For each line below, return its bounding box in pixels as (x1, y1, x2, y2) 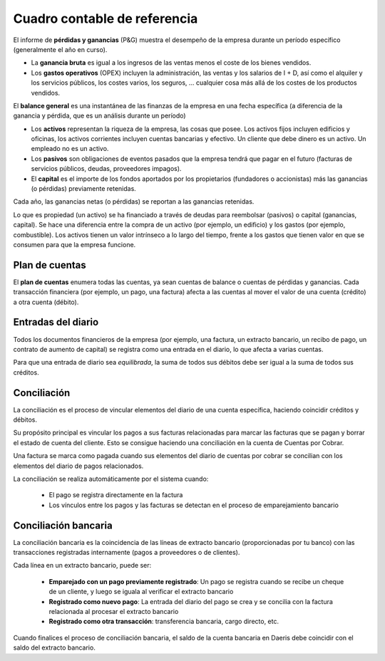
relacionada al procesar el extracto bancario (48, 608, 179, 616)
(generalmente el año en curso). (13, 45, 108, 53)
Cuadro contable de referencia (13, 11, 198, 26)
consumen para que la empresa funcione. (13, 240, 136, 249)
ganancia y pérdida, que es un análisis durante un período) (13, 111, 186, 120)
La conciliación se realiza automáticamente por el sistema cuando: (13, 474, 209, 483)
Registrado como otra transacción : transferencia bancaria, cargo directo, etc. (48, 617, 279, 626)
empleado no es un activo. (31, 145, 109, 153)
